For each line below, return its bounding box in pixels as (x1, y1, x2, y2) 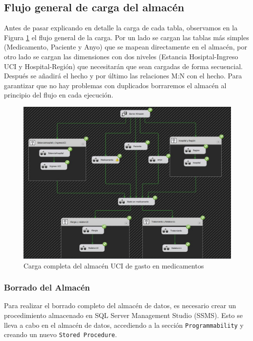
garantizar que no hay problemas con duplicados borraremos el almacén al (4, 80, 227, 90)
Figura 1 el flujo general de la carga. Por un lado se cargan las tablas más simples (4, 32, 249, 42)
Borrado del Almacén (4, 281, 90, 293)
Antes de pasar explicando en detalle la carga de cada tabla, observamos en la (4, 23, 238, 33)
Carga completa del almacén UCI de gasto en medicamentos (23, 260, 204, 270)
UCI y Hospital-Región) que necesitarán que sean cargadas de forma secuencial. (4, 61, 243, 71)
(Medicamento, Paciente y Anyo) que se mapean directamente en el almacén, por (4, 42, 247, 52)
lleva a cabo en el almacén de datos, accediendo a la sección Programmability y (4, 319, 244, 330)
